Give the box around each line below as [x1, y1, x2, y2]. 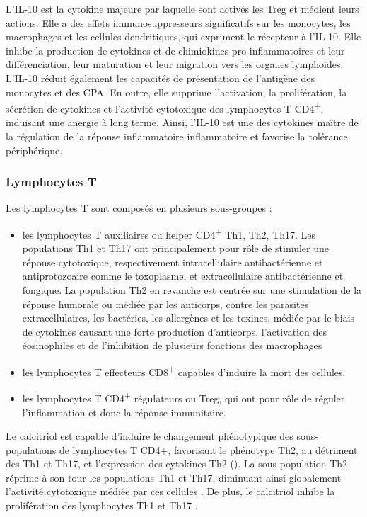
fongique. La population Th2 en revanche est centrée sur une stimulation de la [22, 283, 362, 297]
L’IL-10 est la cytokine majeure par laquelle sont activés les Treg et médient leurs [6, 1, 359, 16]
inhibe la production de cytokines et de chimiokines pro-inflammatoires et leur [6, 42, 345, 57]
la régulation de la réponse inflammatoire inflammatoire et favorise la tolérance [6, 129, 348, 143]
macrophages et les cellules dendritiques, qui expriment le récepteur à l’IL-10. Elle [6, 29, 361, 44]
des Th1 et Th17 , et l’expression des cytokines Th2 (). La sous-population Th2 [6, 456, 348, 471]
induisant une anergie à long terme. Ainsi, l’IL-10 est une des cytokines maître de [6, 115, 359, 130]
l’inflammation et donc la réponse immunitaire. [22, 404, 226, 419]
